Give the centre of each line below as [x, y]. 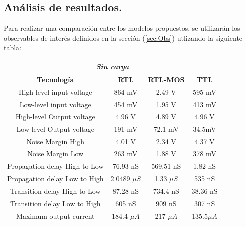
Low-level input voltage [55, 104]
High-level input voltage [55, 92]
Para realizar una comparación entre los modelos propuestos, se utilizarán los [122, 28]
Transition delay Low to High [56, 203]
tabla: [13, 48]
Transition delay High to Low [56, 190]
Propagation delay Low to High [56, 178]
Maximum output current [56, 215]
